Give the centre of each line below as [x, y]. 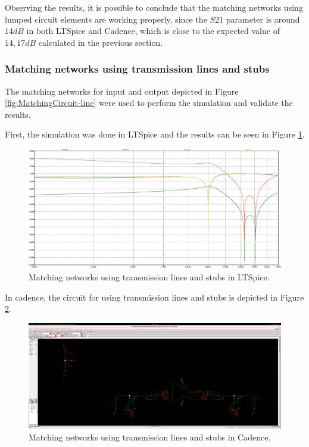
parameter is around [263, 19]
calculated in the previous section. [101, 42]
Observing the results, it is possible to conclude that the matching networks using [154, 7]
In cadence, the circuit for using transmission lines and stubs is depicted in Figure [154, 297]
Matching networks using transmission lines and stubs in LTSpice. [149, 276]
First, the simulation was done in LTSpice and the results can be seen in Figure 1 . [155, 134]
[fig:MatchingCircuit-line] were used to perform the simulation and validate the [149, 103]
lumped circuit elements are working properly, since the [106, 19]
